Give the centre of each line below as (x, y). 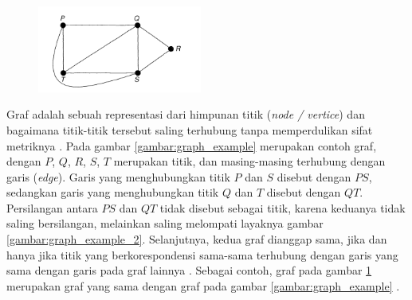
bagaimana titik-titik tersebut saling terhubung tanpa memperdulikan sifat (190, 129)
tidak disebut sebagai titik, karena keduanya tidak (283, 207)
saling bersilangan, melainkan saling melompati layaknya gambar (165, 223)
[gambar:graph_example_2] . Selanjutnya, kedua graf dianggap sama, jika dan (197, 239)
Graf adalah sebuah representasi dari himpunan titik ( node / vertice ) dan (186, 114)
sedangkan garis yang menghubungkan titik (113, 192)
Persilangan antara (52, 207)
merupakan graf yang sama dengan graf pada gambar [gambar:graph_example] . (203, 285)
